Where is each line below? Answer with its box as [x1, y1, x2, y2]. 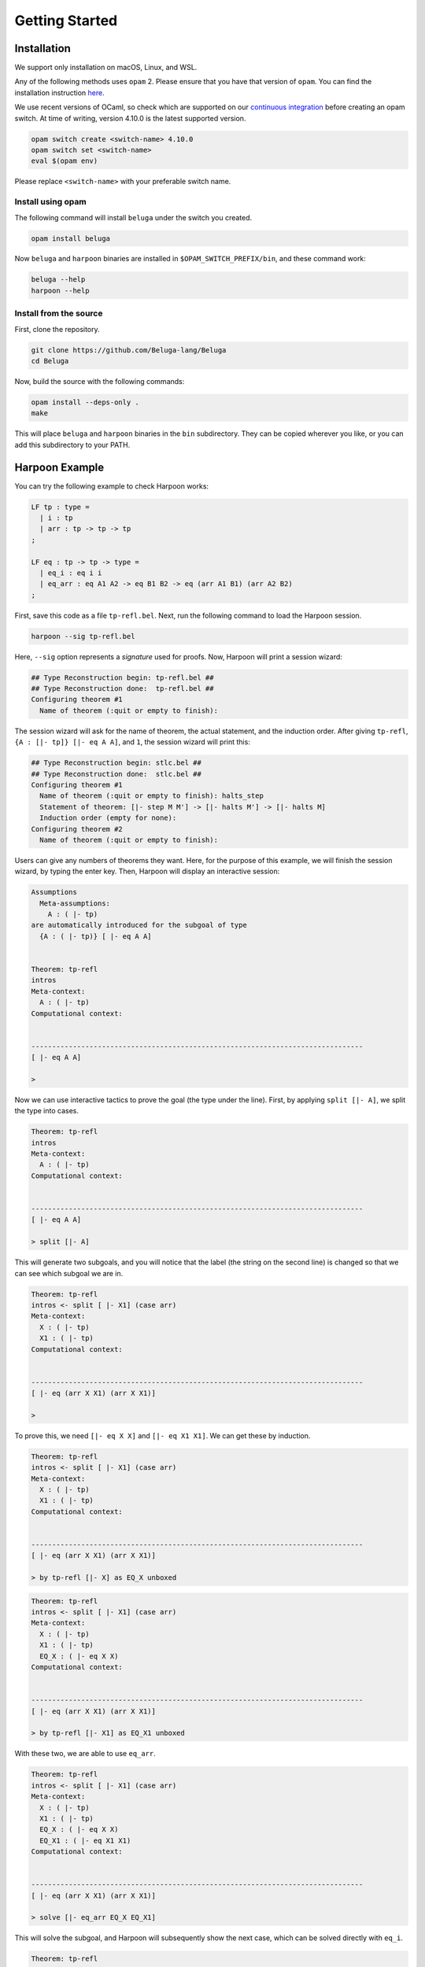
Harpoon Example [14, 460, 105, 474]
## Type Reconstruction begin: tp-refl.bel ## [31, 673, 214, 682]
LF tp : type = [31, 502, 90, 511]
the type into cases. [14, 1106, 79, 1116]
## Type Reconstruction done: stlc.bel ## [31, 769, 202, 778]
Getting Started [14, 12, 118, 29]
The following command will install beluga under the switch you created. [14, 212, 253, 222]
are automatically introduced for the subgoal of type [31, 921, 247, 930]
